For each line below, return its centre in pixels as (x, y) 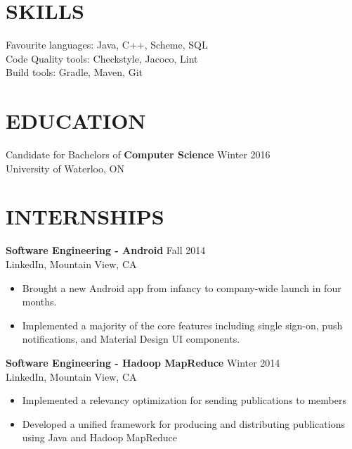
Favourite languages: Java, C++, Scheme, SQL (107, 45)
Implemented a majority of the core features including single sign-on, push (182, 325)
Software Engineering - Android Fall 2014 (106, 250)
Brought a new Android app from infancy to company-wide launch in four (182, 287)
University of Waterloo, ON (65, 168)
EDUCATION (76, 121)
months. (39, 302)
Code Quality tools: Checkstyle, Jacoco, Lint (102, 58)
